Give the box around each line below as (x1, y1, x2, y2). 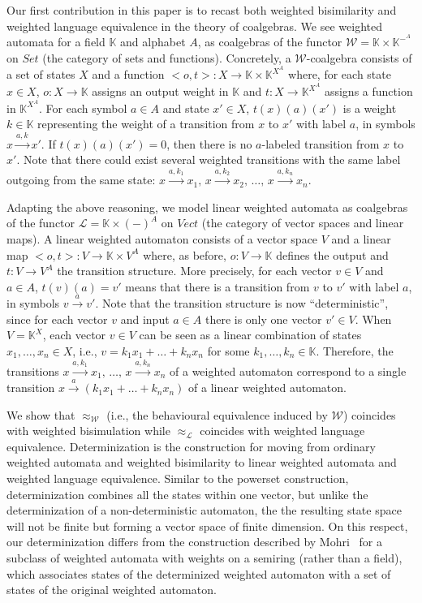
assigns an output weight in (92, 83, 229, 100)
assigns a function (324, 83, 413, 100)
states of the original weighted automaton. (6, 581, 217, 598)
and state (162, 99, 209, 116)
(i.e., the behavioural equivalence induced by (106, 406, 328, 423)
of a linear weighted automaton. (188, 379, 347, 396)
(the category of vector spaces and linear (201, 214, 404, 231)
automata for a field (6, 33, 105, 50)
